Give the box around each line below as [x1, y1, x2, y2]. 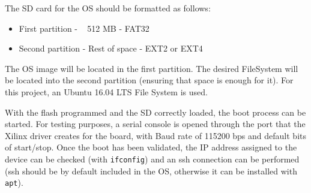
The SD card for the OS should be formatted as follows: [5, 2, 211, 14]
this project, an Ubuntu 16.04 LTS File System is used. [5, 85, 208, 98]
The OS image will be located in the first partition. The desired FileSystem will [5, 62, 298, 74]
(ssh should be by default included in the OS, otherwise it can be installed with [5, 164, 297, 177]
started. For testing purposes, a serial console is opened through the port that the [5, 117, 306, 130]
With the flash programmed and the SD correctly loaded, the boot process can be [5, 105, 306, 118]
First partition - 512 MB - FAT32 [19, 22, 149, 34]
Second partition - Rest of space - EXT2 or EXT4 [19, 42, 203, 55]
